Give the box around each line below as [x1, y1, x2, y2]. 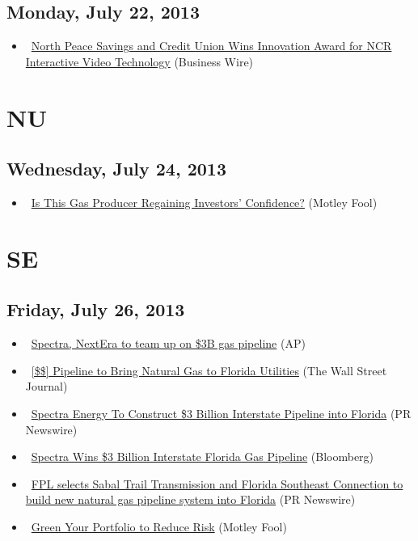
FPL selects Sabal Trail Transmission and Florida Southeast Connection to [31, 475, 403, 492]
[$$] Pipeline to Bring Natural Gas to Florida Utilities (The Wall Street [31, 361, 387, 378]
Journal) [25, 378, 68, 395]
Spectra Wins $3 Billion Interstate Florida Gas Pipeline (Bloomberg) [31, 448, 374, 465]
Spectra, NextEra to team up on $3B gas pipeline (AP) [31, 335, 306, 352]
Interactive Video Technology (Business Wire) [25, 53, 254, 70]
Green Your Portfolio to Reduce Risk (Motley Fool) [31, 518, 287, 535]
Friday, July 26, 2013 [6, 297, 185, 322]
